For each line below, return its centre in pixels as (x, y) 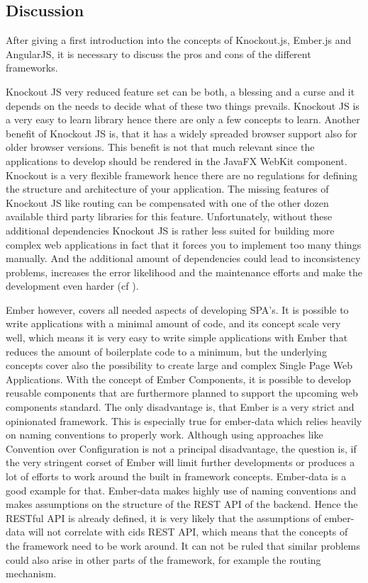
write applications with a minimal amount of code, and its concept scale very (173, 323)
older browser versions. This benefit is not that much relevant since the (160, 147)
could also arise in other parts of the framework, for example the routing (163, 559)
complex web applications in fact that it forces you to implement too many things (184, 244)
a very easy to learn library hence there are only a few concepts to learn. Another (183, 119)
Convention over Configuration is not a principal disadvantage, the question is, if (181, 448)
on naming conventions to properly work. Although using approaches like (165, 435)
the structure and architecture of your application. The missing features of (167, 189)
